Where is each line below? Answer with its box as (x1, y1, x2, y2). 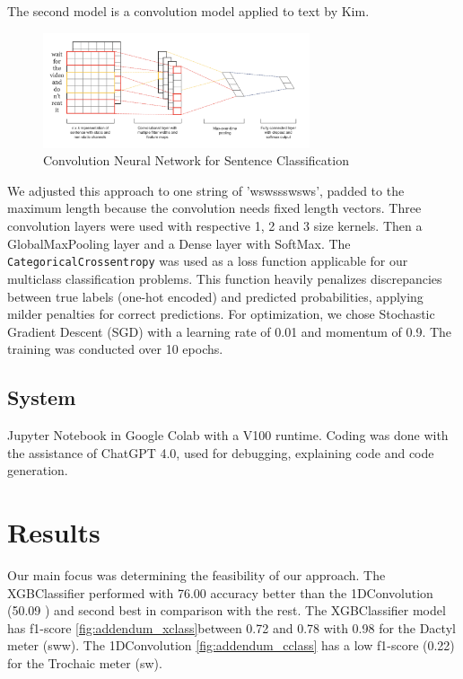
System (7, 384, 76, 411)
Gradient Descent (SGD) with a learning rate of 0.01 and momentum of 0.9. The (7, 322, 452, 340)
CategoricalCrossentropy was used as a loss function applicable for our (7, 251, 408, 270)
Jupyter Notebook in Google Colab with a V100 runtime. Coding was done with (7, 426, 449, 445)
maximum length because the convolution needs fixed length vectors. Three (7, 198, 422, 217)
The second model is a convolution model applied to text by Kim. (7, 2, 370, 20)
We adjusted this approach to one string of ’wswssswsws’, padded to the (7, 181, 405, 199)
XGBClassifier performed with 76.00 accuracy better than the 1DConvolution (7, 583, 433, 602)
